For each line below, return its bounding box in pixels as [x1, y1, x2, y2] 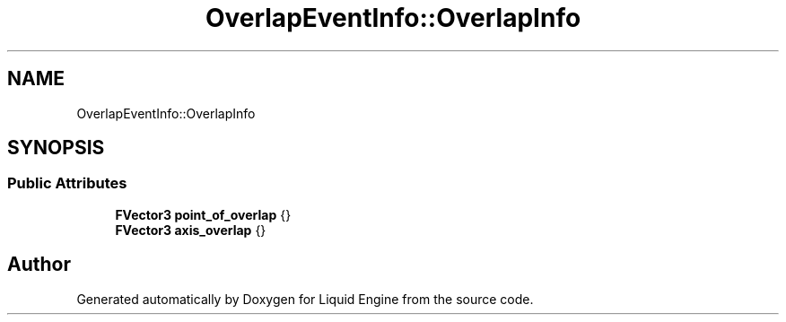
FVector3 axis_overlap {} [115, 222, 266, 238]
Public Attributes [7, 174, 127, 193]
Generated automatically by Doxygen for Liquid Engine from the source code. [76, 291, 534, 307]
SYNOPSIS [7, 136, 105, 160]
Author [7, 253, 71, 276]
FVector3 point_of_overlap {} [115, 206, 292, 222]
